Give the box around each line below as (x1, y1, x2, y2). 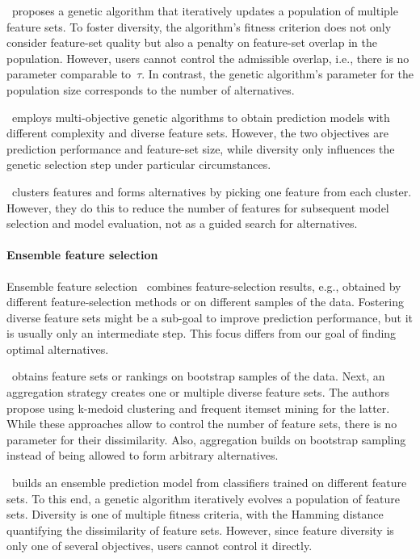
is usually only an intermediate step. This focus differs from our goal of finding (6, 325, 397, 342)
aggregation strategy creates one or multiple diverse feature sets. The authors (6, 384, 389, 401)
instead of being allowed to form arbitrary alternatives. (6, 447, 279, 464)
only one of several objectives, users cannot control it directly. (6, 537, 313, 554)
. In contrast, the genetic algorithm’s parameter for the (141, 65, 414, 82)
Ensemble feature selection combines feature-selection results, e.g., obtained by (6, 277, 401, 294)
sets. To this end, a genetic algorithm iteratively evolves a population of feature (6, 490, 400, 506)
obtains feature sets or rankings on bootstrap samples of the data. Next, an (11, 368, 385, 385)
